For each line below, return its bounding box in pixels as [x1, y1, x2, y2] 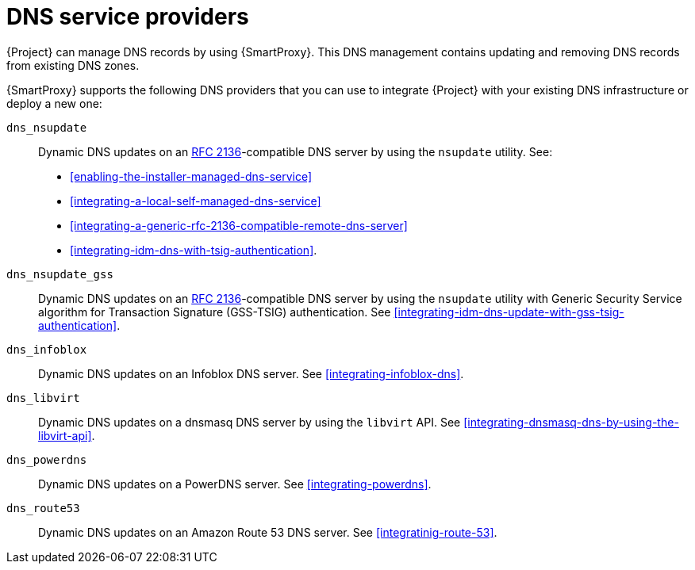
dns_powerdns [6, 453, 87, 466]
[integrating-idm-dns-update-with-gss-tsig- [394, 304, 624, 319]
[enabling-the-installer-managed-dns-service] [70, 169, 313, 183]
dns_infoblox [6, 342, 87, 356]
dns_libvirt [6, 391, 80, 404]
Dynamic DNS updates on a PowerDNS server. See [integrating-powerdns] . [38, 476, 432, 491]
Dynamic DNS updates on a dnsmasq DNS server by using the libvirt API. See [38, 415, 461, 429]
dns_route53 [6, 501, 80, 515]
